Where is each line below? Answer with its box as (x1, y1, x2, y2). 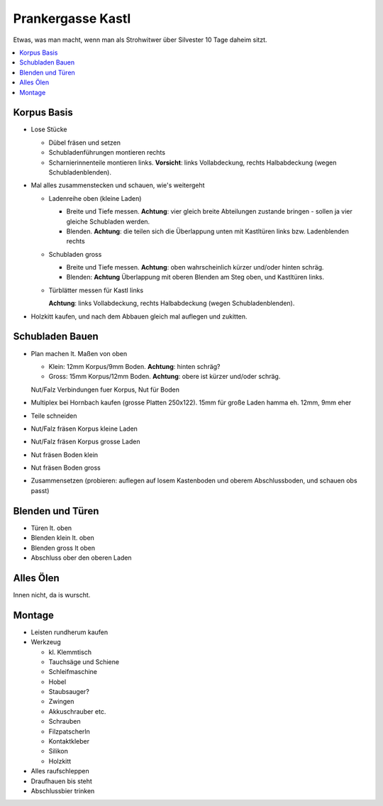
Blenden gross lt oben (30, 543, 96, 552)
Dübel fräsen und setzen (48, 138, 121, 147)
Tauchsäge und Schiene (48, 657, 120, 666)
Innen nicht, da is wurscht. (13, 590, 91, 599)
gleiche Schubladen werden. (66, 217, 150, 226)
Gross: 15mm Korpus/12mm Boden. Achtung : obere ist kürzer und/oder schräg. (48, 372, 281, 381)
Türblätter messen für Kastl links (48, 286, 144, 294)
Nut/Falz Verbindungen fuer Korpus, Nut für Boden (30, 385, 180, 394)
